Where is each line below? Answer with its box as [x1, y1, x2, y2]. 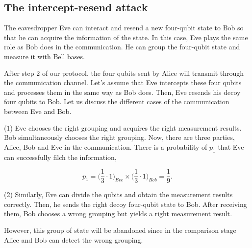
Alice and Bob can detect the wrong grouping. [4, 234, 143, 245]
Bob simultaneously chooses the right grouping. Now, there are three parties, [4, 132, 235, 142]
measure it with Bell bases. [4, 51, 85, 61]
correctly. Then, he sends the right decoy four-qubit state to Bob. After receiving [4, 199, 247, 209]
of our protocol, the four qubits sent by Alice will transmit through [42, 68, 244, 78]
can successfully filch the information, [4, 152, 117, 162]
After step [4, 68, 34, 78]
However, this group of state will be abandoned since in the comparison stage [4, 225, 236, 235]
